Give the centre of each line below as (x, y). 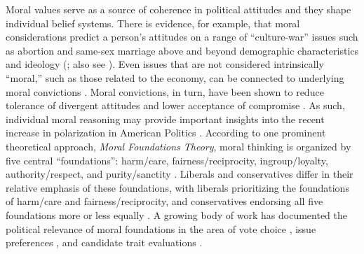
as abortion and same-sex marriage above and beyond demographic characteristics (182, 50)
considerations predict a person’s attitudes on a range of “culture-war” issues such (182, 37)
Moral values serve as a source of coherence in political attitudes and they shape (178, 9)
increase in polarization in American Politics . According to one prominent (166, 133)
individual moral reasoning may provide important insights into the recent (165, 119)
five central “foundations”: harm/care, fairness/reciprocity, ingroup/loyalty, (167, 160)
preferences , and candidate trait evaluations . (104, 242)
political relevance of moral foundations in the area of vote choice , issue (161, 228)
